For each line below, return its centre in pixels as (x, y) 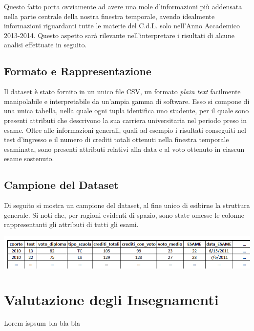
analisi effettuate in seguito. (45, 45)
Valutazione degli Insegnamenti (111, 299)
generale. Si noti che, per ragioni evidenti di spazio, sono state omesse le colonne (124, 215)
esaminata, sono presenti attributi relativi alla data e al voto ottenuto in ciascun (124, 149)
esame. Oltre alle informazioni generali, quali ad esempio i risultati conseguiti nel (125, 130)
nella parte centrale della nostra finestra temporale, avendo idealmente (109, 16)
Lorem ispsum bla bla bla (42, 322)
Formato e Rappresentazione (78, 71)
